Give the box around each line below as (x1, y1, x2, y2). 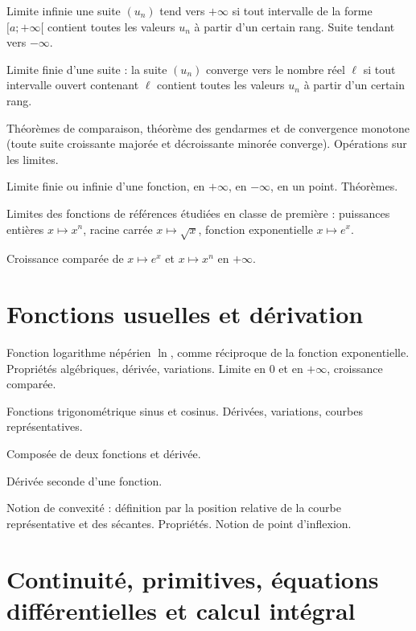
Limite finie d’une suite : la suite (6, 60, 167, 77)
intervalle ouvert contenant (6, 76, 139, 93)
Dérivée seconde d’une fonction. (6, 472, 163, 489)
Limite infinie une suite (6, 2, 121, 18)
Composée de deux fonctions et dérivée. (6, 445, 201, 461)
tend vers (159, 2, 205, 18)
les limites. (6, 150, 59, 167)
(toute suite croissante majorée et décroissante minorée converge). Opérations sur (6, 135, 407, 152)
